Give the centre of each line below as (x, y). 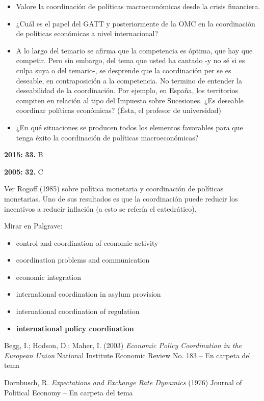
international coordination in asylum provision (88, 294)
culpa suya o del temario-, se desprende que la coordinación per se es (124, 70)
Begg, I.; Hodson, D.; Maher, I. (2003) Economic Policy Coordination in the (123, 345)
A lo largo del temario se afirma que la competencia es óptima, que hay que (134, 50)
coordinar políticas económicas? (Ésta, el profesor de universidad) (118, 110)
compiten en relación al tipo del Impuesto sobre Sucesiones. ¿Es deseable (130, 100)
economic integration (49, 277)
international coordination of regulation (78, 311)
